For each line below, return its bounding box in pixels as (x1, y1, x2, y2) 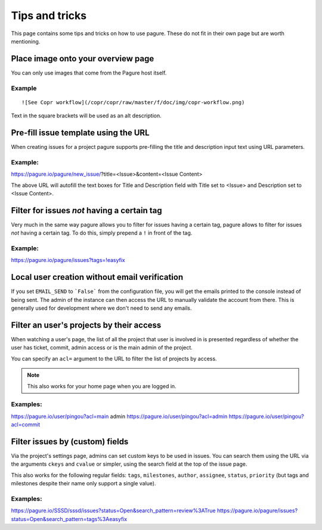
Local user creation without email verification (11, 272, 184, 282)
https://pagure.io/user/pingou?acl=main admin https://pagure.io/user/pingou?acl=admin (11, 413, 228, 420)
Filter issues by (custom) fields (11, 437, 129, 447)
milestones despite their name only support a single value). (11, 480, 156, 487)
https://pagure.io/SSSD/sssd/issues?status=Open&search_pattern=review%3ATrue (11, 507, 216, 515)
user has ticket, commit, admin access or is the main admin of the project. (11, 344, 193, 351)
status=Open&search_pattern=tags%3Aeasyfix (11, 515, 128, 522)
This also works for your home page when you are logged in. (27, 382, 177, 389)
